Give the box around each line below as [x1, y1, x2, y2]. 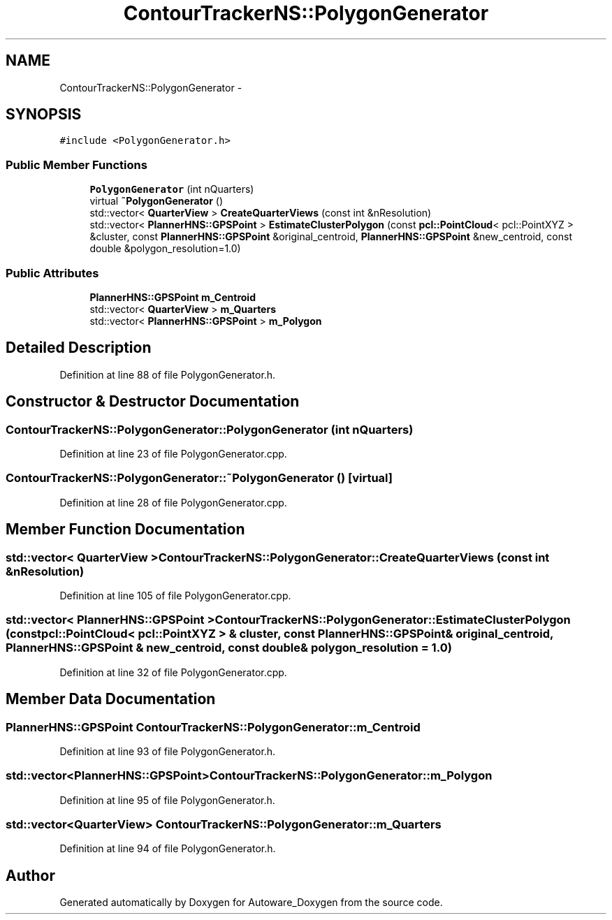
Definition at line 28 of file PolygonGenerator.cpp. [59, 496, 287, 509]
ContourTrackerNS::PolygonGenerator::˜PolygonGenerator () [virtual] [6, 471, 393, 485]
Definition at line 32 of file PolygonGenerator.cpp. [59, 666, 287, 678]
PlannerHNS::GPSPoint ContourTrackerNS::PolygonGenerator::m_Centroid [6, 720, 421, 734]
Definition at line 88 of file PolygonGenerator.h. [59, 368, 276, 381]
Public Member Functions [6, 157, 147, 172]
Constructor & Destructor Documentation [6, 393, 300, 411]
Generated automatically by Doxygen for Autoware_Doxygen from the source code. [59, 896, 443, 909]
